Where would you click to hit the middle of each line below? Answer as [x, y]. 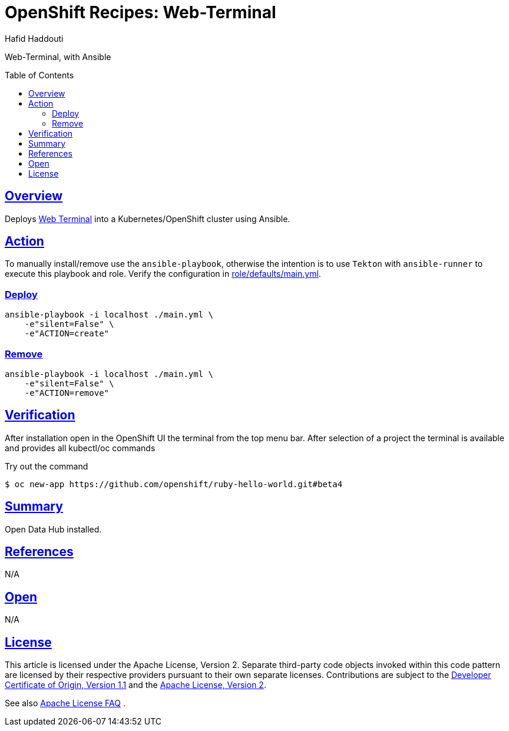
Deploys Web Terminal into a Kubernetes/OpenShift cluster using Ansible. [148, 219]
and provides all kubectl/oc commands [80, 448]
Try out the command [47, 466]
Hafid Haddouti [34, 38]
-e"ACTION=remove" [67, 393]
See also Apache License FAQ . [65, 703]
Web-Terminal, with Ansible [58, 57]
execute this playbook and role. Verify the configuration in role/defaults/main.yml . [163, 274]
